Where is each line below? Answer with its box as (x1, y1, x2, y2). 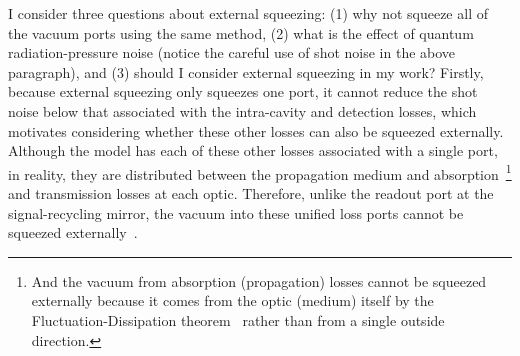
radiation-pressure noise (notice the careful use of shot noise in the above (8, 42, 456, 63)
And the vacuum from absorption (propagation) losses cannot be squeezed (31, 270, 487, 291)
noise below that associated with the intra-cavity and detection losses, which (8, 100, 477, 121)
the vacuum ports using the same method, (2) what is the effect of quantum (8, 22, 474, 43)
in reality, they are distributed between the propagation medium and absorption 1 (8, 160, 512, 184)
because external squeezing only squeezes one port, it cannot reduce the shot (8, 81, 478, 102)
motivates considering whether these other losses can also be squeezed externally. (8, 120, 504, 141)
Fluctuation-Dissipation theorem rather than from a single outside (31, 309, 445, 330)
